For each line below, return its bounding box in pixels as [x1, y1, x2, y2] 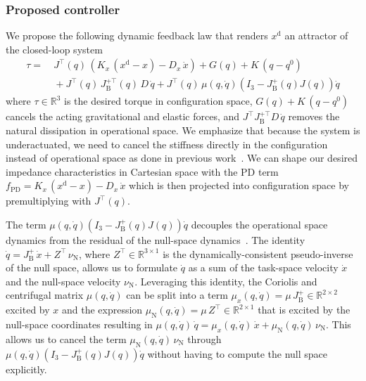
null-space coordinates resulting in [6, 317, 153, 331]
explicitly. [6, 361, 47, 376]
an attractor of [284, 28, 348, 43]
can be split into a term [126, 288, 228, 302]
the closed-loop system [6, 41, 103, 56]
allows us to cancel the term [6, 331, 127, 346]
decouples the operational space [191, 217, 328, 232]
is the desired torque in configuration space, [64, 93, 253, 108]
